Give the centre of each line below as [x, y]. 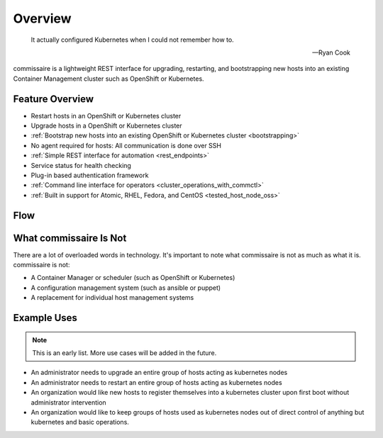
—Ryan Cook [331, 52]
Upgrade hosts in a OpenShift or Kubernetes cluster [106, 126]
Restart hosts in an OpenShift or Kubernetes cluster [106, 116]
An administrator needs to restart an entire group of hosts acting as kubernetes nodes [157, 382]
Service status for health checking [81, 165]
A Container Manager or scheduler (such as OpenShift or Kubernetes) [133, 278]
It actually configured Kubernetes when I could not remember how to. [132, 40]
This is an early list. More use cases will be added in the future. [124, 353]
